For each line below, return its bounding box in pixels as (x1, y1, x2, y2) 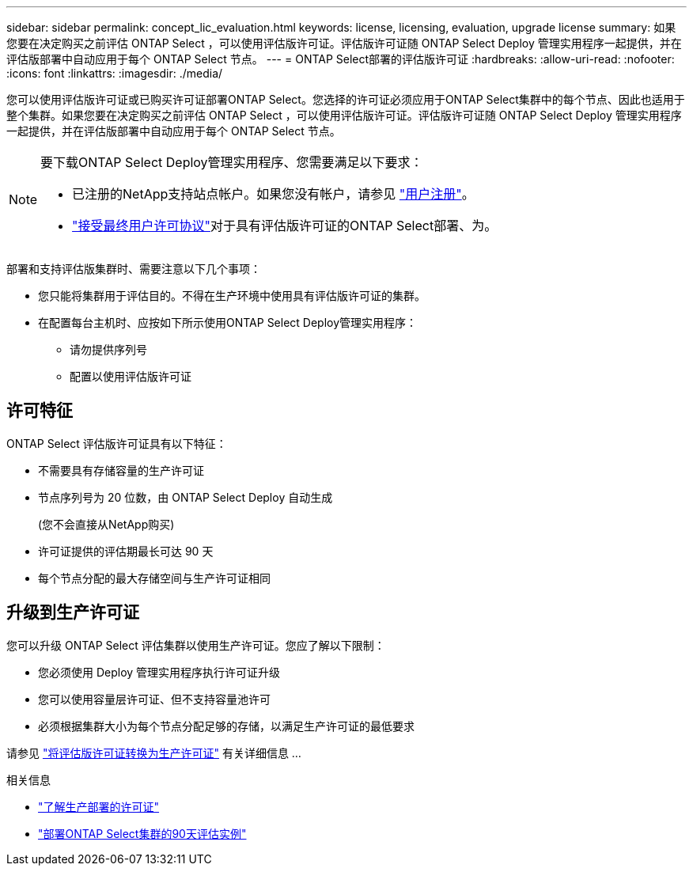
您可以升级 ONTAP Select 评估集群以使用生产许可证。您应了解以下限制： (6, 638, 385, 652)
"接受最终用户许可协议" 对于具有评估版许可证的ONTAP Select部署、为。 (72, 218, 498, 233)
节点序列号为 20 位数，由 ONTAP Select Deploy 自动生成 (38, 490, 333, 504)
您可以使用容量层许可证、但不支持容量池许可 (38, 692, 271, 706)
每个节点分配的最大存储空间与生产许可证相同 (38, 571, 271, 585)
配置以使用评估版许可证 (70, 370, 191, 383)
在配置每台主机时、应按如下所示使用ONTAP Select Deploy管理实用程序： (38, 316, 418, 329)
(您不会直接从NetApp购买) (38, 517, 175, 531)
